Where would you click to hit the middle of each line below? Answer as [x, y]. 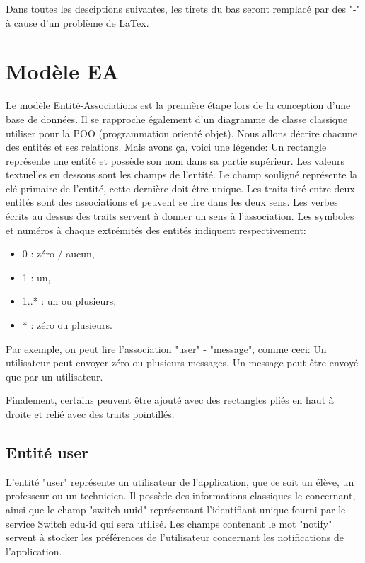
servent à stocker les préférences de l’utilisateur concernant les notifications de [175, 537]
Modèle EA [63, 71]
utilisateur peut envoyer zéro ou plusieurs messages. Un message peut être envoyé [182, 362]
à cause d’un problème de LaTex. [77, 22]
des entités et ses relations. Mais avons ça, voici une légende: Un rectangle [166, 147]
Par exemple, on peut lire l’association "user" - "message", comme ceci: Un [166, 348]
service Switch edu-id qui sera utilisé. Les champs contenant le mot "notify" [169, 523]
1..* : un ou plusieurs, [69, 301]
